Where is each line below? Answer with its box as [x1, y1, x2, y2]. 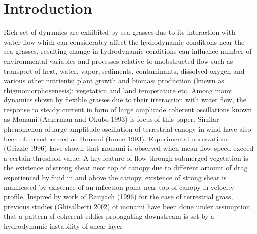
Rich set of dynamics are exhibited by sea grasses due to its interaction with [4, 27, 236, 37]
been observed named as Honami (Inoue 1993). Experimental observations [4, 133, 229, 143]
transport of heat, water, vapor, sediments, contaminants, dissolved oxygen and [4, 65, 245, 76]
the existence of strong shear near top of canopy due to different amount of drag [4, 162, 248, 173]
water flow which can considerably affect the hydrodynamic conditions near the [4, 36, 245, 47]
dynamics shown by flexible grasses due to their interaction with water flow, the [4, 94, 246, 105]
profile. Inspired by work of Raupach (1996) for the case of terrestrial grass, [4, 191, 233, 202]
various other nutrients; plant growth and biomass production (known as [4, 75, 224, 86]
